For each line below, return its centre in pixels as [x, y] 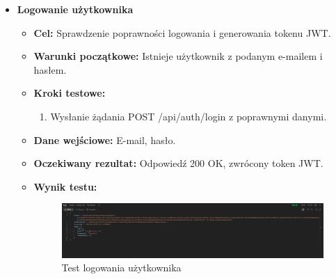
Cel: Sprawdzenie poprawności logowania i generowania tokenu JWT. [182, 32]
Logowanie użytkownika [75, 9]
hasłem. [50, 69]
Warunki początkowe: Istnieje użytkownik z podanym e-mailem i [178, 56]
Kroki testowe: [70, 93]
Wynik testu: [65, 186]
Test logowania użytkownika [121, 268]
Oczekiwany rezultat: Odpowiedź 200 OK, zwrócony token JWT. [178, 163]
